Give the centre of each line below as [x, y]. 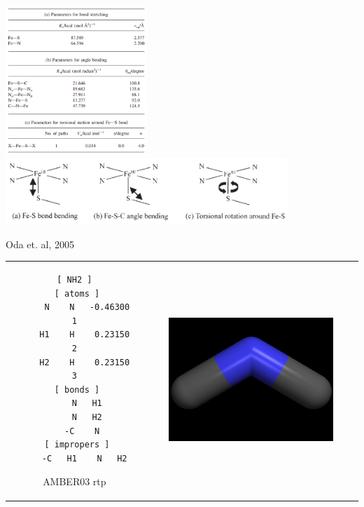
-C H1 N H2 [84, 458]
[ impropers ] [77, 445]
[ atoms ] [77, 293]
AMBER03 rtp [75, 481]
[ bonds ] [77, 390]
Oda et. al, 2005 [40, 244]
